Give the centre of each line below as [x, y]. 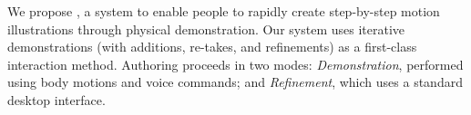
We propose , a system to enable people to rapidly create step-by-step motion [224, 11]
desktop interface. [56, 99]
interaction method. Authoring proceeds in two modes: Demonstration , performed [235, 64]
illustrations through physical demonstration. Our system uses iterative [206, 29]
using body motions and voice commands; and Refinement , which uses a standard [235, 82]
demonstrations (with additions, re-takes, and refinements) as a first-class [212, 47]
